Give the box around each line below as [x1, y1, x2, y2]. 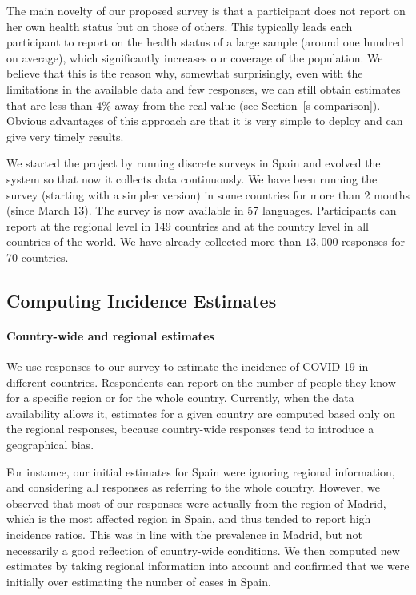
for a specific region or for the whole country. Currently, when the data [6, 389, 354, 406]
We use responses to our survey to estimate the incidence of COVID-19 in [6, 358, 369, 375]
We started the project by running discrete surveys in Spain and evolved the [6, 155, 381, 171]
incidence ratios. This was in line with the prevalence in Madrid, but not [6, 526, 362, 543]
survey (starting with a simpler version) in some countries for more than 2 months [6, 186, 410, 203]
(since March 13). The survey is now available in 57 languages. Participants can [6, 202, 397, 219]
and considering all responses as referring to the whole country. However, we [6, 479, 380, 496]
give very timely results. [6, 127, 124, 144]
